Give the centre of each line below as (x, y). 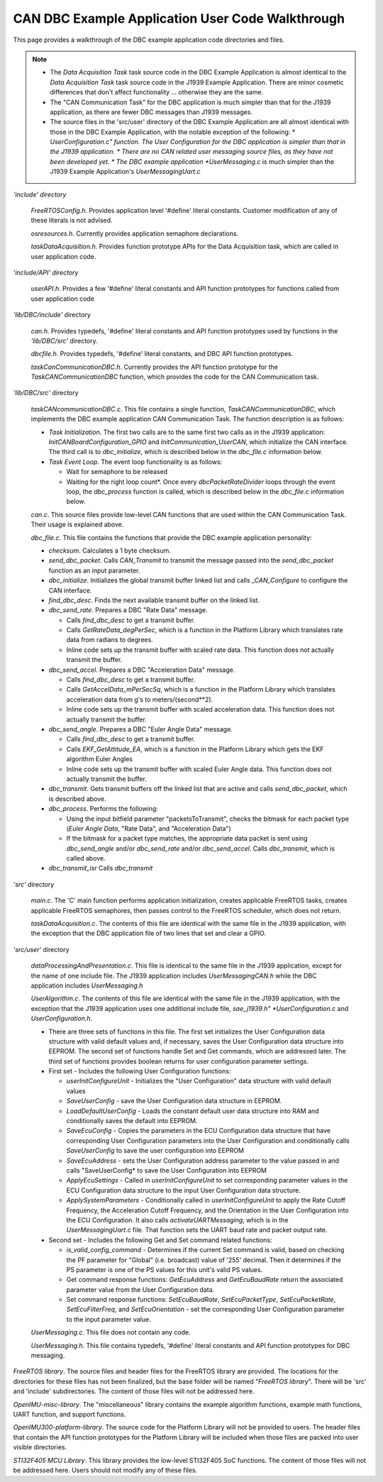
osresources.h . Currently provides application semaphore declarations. (135, 233)
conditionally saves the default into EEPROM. (132, 1121)
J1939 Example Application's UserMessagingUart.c (126, 172)
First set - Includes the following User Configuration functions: (140, 1071)
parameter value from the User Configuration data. (140, 1289)
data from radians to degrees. (110, 640)
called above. (86, 858)
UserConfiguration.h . (62, 1019)
